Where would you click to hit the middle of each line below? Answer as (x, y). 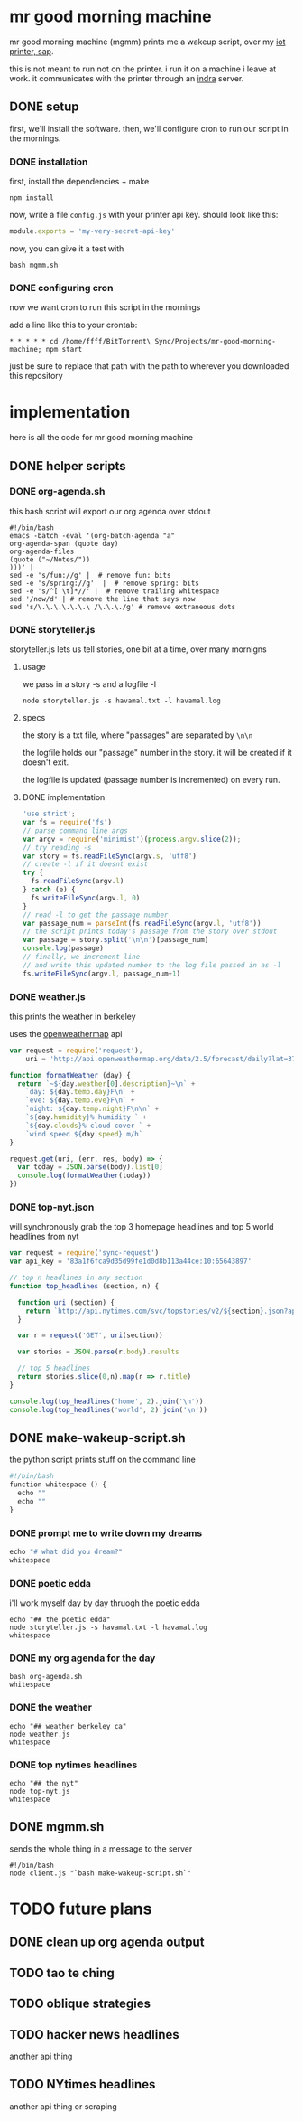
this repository (36, 376)
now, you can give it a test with (67, 248)
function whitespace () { (58, 1485)
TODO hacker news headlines (95, 2035)
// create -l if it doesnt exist (85, 864)
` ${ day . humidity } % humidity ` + (86, 1117)
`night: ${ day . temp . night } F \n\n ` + (92, 1109)
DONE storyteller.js (52, 629)
